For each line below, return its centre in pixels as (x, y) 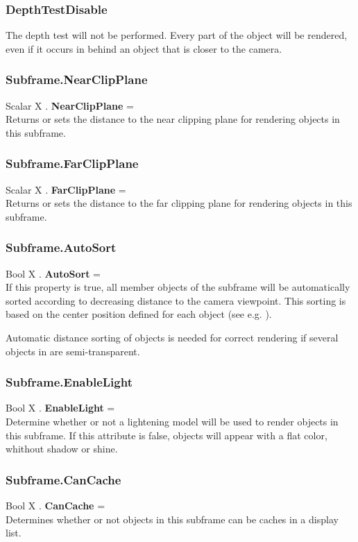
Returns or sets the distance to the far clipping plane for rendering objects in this (179, 203)
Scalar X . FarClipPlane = (66, 189)
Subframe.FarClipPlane (72, 163)
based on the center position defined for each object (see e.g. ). (139, 314)
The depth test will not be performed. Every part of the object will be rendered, (177, 35)
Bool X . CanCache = (56, 505)
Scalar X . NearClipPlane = (70, 105)
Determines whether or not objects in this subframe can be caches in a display (172, 519)
